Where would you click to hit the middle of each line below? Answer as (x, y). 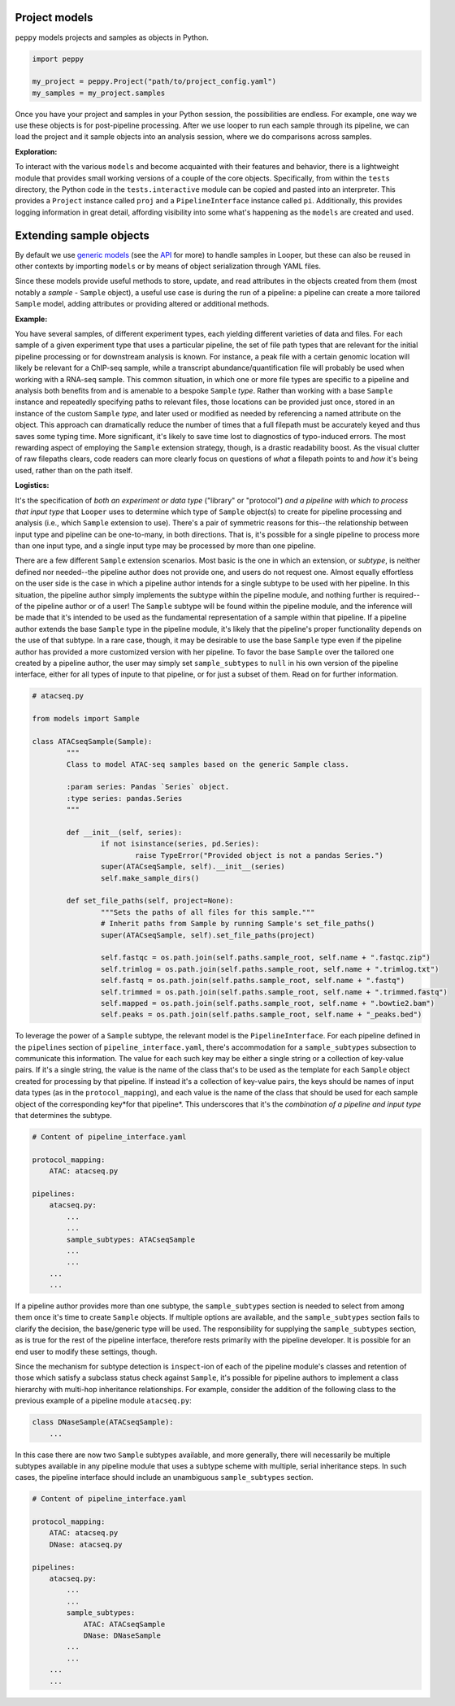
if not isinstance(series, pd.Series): (180, 844)
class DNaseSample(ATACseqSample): (103, 1422)
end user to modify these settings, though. (86, 1351)
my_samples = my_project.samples (99, 93)
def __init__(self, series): (124, 833)
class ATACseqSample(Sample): (92, 741)
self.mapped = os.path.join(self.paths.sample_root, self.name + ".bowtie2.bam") (267, 1003)
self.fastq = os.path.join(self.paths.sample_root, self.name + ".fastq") (253, 981)
